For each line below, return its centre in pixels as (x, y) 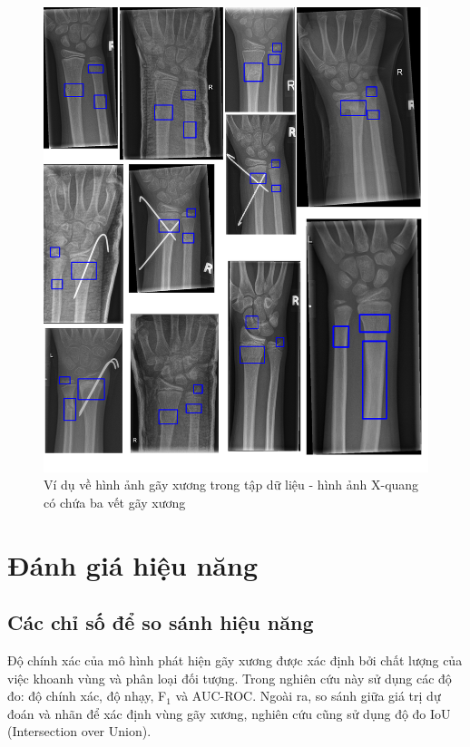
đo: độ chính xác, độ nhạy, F (87, 696)
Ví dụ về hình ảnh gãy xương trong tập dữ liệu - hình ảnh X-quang (231, 485)
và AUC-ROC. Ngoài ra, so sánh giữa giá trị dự (308, 696)
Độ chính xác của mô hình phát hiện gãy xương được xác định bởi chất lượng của (235, 660)
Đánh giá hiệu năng (132, 564)
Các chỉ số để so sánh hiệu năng (161, 622)
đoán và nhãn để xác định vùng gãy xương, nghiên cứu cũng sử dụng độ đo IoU (229, 713)
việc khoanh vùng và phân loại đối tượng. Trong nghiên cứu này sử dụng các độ (230, 678)
